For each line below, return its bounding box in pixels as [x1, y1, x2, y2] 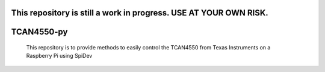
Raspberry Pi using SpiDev [26, 52, 93, 60]
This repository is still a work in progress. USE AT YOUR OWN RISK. [11, 8, 269, 18]
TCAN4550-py [11, 27, 68, 37]
